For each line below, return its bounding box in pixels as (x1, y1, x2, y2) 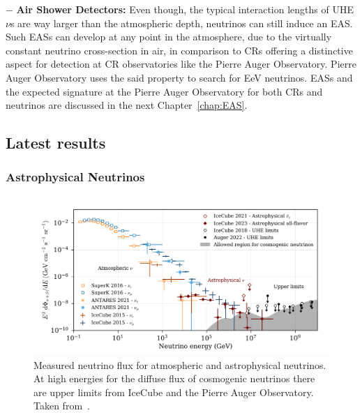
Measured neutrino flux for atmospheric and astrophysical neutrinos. (33, 357, 326, 372)
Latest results (6, 132, 106, 153)
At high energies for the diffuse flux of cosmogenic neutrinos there (33, 371, 315, 386)
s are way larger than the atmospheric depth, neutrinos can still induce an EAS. (10, 15, 353, 30)
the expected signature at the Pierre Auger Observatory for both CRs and (6, 84, 323, 98)
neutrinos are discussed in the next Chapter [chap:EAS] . (6, 98, 248, 112)
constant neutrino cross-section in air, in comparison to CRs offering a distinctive (6, 43, 353, 57)
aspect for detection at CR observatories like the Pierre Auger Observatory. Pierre (6, 56, 356, 71)
